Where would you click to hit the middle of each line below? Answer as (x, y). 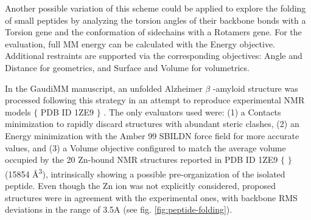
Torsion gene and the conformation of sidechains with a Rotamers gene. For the (153, 32)
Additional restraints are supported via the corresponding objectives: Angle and (154, 56)
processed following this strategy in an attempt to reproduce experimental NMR (155, 100)
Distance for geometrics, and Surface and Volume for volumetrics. (127, 67)
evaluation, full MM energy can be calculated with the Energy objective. (140, 43)
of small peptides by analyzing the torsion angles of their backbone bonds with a (155, 20)
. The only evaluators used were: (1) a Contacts (192, 112)
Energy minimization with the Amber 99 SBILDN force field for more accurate (152, 135)
